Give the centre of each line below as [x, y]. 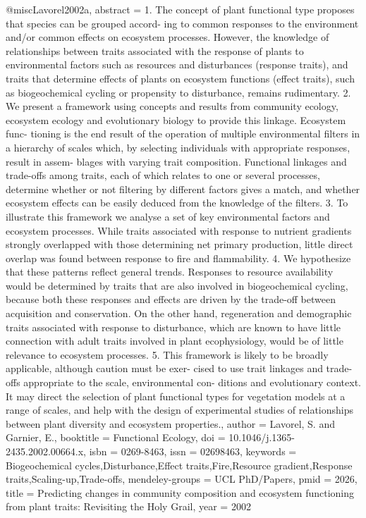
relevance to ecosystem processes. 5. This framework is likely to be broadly [167, 354]
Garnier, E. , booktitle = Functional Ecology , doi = [116, 437]
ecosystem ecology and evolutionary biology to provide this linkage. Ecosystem [176, 119]
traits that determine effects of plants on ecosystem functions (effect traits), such [180, 78]
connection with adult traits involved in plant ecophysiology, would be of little [175, 341]
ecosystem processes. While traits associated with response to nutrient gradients [179, 230]
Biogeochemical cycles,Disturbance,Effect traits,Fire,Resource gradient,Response [179, 465]
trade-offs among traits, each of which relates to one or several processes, [163, 175]
